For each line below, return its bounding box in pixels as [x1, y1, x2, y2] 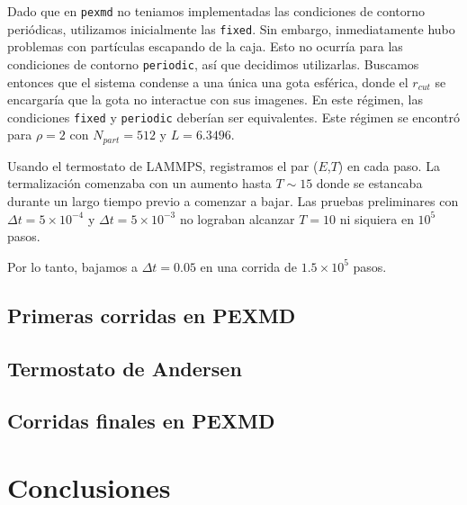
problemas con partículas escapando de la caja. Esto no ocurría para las [7, 37, 403, 56]
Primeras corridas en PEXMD [7, 301, 296, 329]
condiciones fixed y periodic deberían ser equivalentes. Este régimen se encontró [7, 107, 460, 126]
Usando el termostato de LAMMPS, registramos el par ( [7, 156, 319, 175]
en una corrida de [200, 257, 298, 275]
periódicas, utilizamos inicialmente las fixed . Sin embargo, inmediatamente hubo [7, 19, 455, 38]
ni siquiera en [339, 209, 414, 228]
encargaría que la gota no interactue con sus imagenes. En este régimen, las [7, 90, 423, 109]
